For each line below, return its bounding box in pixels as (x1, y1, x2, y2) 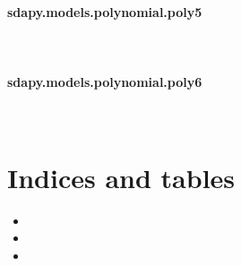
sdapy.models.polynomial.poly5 (7, 3, 202, 21)
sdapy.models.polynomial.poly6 (7, 72, 202, 90)
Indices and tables (7, 159, 236, 195)
